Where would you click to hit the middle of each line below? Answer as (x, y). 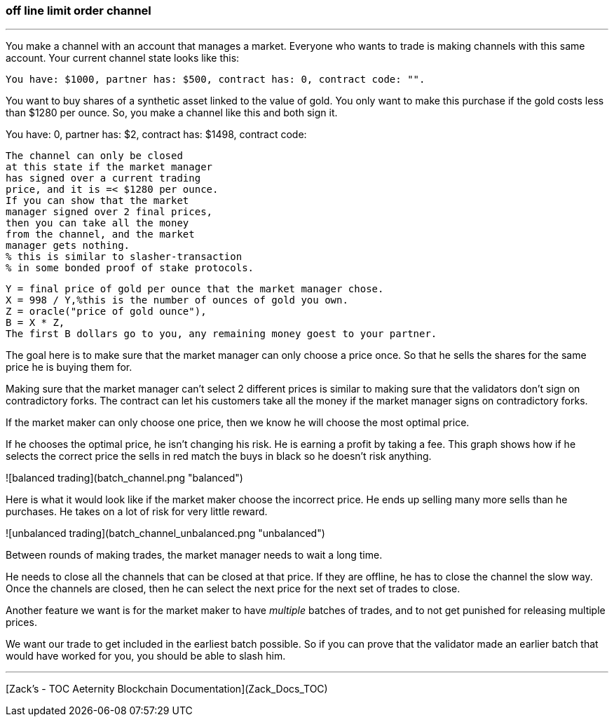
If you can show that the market (97, 201)
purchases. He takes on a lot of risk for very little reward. (137, 512)
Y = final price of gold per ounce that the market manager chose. (195, 289)
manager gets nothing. (68, 246)
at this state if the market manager (109, 167)
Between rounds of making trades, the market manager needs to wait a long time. (194, 555)
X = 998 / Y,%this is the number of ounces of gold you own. (177, 300)
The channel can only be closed (94, 156)
